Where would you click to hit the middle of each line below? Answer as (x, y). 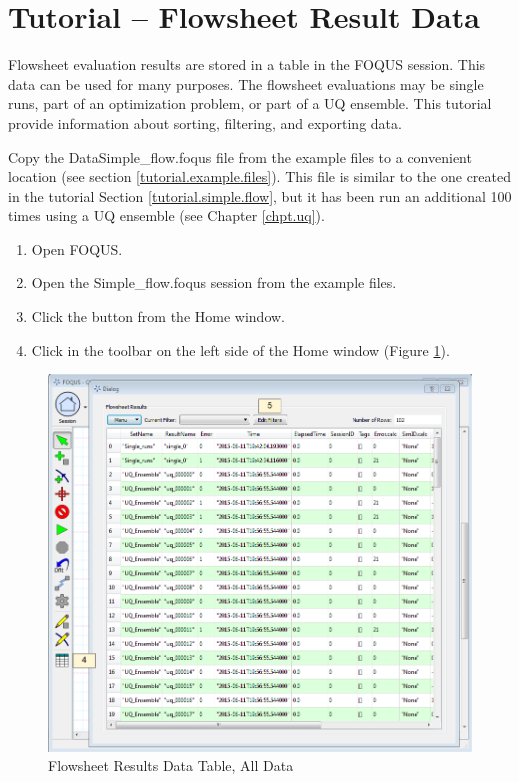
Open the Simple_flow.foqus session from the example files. (214, 282)
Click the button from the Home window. (158, 316)
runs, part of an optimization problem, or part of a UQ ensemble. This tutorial (250, 103)
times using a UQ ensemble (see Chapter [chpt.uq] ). (166, 215)
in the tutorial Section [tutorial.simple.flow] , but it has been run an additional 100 (260, 195)
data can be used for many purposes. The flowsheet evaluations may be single (246, 83)
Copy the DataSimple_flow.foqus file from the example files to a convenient (240, 156)
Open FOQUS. (77, 248)
